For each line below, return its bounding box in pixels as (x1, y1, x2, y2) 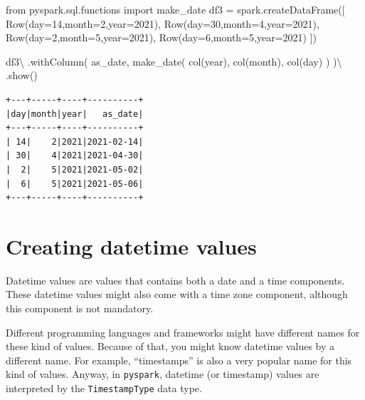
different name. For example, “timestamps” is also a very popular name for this (6, 352, 352, 367)
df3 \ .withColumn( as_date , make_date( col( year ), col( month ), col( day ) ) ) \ (6, 53, 342, 68)
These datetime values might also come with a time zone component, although (6, 287, 348, 302)
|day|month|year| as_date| (6, 108, 144, 119)
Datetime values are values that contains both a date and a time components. (6, 272, 345, 287)
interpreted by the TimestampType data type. (6, 381, 202, 396)
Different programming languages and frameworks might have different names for (6, 324, 360, 339)
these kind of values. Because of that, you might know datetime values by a (6, 339, 335, 354)
